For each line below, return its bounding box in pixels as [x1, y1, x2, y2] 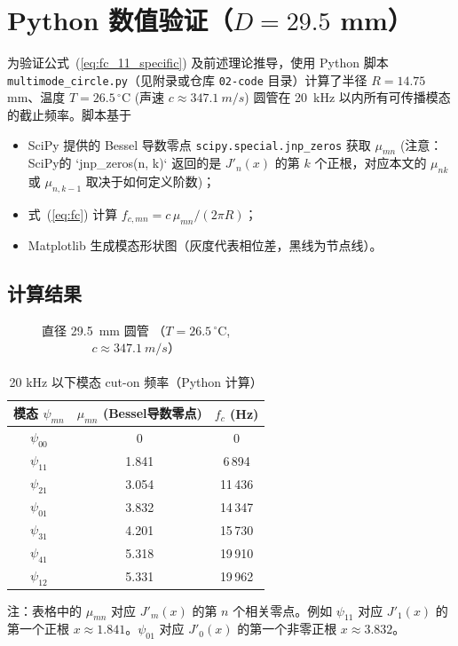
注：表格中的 [7, 601, 82, 619]
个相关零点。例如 [233, 601, 333, 619]
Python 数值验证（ [7, 2, 233, 38]
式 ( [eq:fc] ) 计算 [28, 204, 118, 223]
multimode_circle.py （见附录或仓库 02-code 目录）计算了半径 [7, 70, 367, 89]
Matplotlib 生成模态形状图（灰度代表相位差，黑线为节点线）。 [28, 235, 383, 254]
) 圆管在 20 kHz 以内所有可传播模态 [244, 88, 451, 106]
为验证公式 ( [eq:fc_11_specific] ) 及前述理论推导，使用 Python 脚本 [7, 53, 389, 72]
